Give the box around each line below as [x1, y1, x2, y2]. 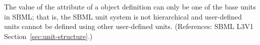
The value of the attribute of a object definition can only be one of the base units [4, 1, 256, 11]
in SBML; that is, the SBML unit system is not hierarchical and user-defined [4, 11, 242, 21]
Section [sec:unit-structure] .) [4, 30, 93, 41]
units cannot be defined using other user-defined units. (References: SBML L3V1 [4, 21, 254, 31]
